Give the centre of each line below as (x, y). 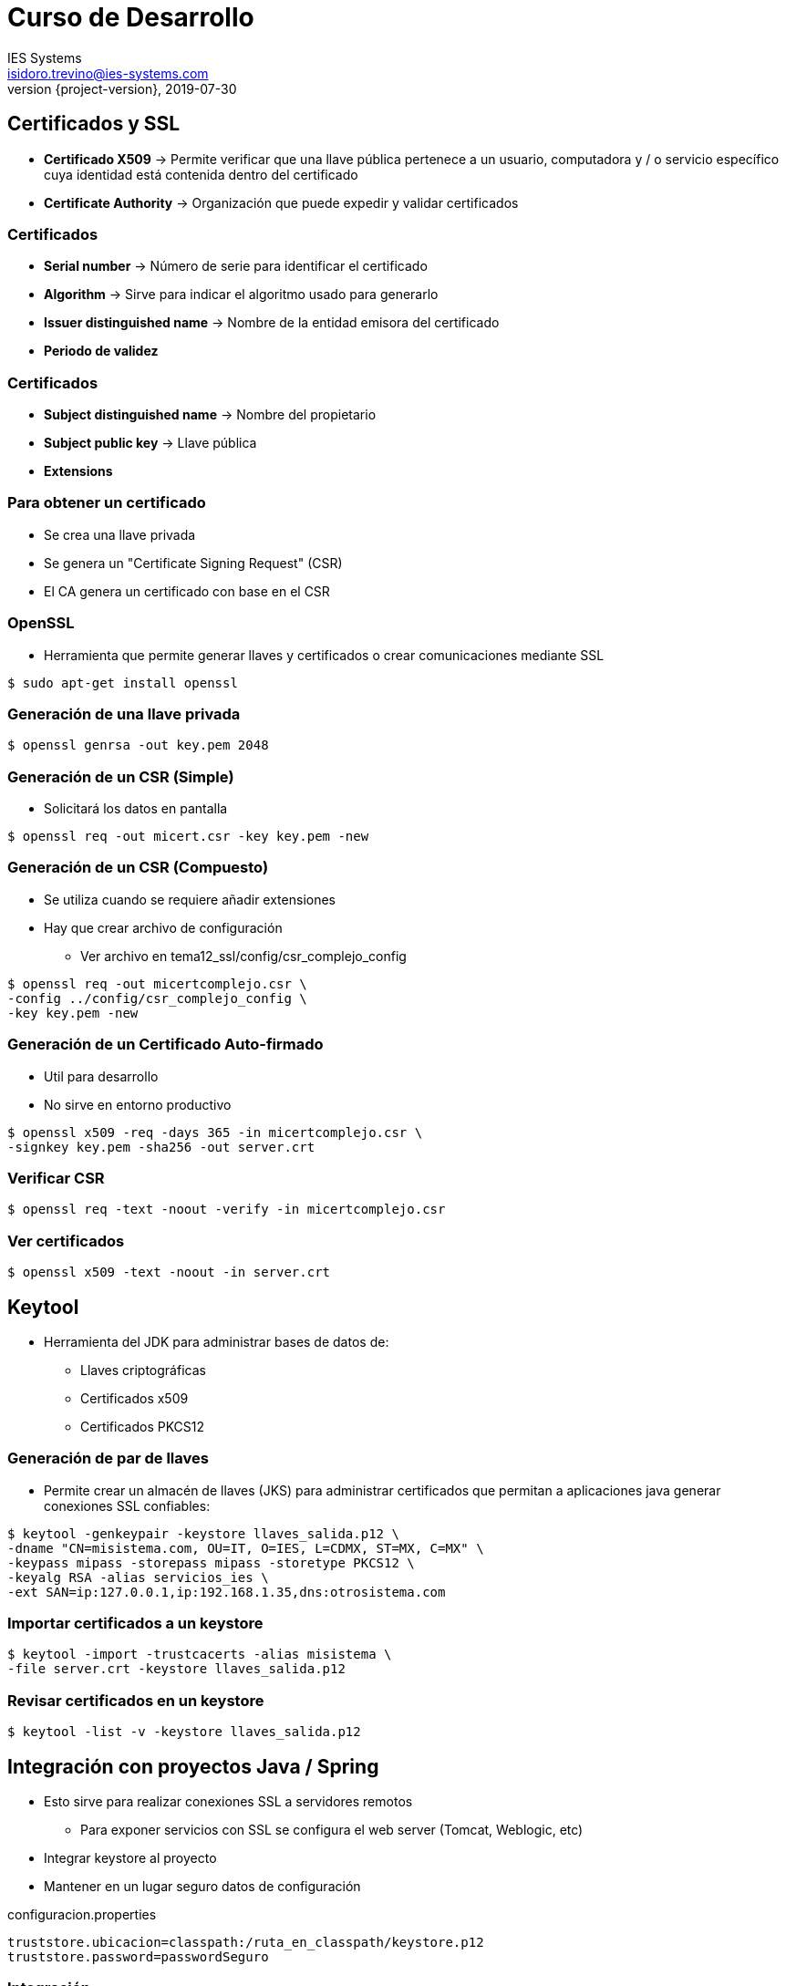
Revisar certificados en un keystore (136, 1700)
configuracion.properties (82, 1915)
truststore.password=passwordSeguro (138, 1957)
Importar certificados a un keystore (135, 1624)
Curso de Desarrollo (131, 17)
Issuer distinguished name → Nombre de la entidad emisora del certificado (272, 323)
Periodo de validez (101, 351)
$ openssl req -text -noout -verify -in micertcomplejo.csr (227, 1210)
